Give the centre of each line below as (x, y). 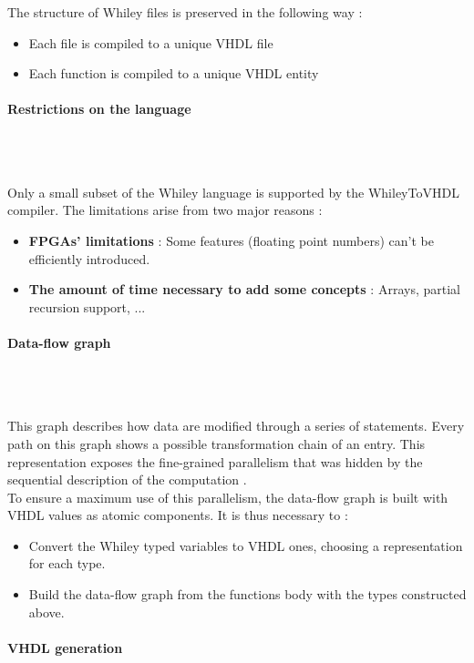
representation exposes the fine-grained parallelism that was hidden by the (215, 461)
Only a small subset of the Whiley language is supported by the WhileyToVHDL (233, 192)
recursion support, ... (87, 306)
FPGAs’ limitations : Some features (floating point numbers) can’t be (231, 240)
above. (46, 612)
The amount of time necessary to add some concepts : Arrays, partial (244, 289)
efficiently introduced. (89, 258)
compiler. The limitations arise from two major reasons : (165, 210)
